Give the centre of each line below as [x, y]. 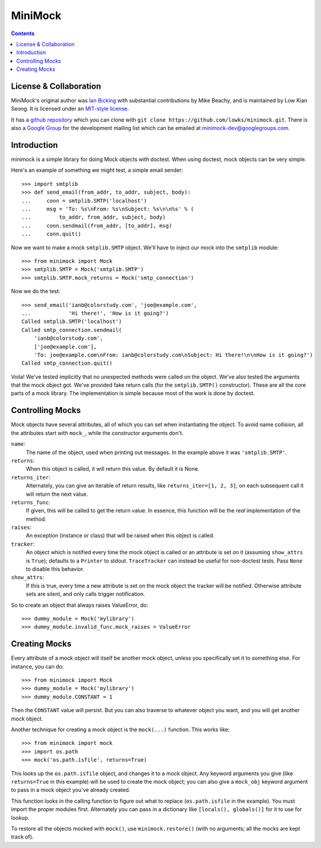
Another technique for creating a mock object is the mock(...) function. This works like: [120, 729]
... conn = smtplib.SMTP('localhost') [84, 201]
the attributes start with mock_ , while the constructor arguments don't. [97, 433]
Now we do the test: [36, 291]
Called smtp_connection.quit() [67, 363]
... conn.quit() [51, 234]
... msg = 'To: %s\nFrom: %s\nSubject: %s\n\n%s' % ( [108, 209]
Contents [23, 33]
